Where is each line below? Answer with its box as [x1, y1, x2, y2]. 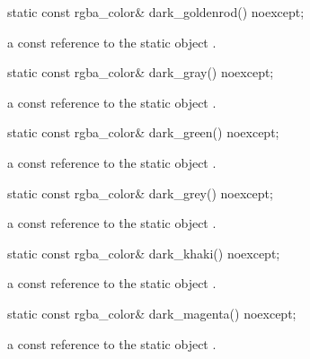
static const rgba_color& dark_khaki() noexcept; [7, 243, 280, 262]
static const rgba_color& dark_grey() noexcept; [7, 183, 273, 202]
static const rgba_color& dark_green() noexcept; [7, 123, 279, 142]
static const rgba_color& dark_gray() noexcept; [7, 63, 274, 82]
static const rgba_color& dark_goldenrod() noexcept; [7, 3, 305, 21]
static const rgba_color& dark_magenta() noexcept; [7, 303, 297, 322]
